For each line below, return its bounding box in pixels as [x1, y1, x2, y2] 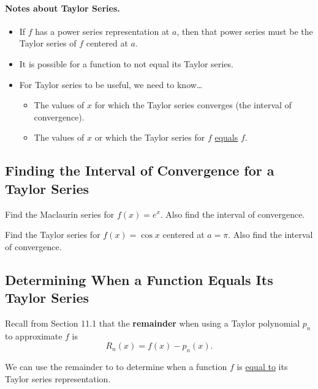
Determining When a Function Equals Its [5, 270, 273, 289]
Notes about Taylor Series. [5, 1, 120, 14]
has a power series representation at [35, 24, 170, 37]
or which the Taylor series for [94, 131, 205, 144]
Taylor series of [19, 37, 77, 50]
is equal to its [237, 360, 288, 373]
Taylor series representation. [5, 372, 111, 385]
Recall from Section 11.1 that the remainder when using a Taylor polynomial [5, 316, 300, 329]
